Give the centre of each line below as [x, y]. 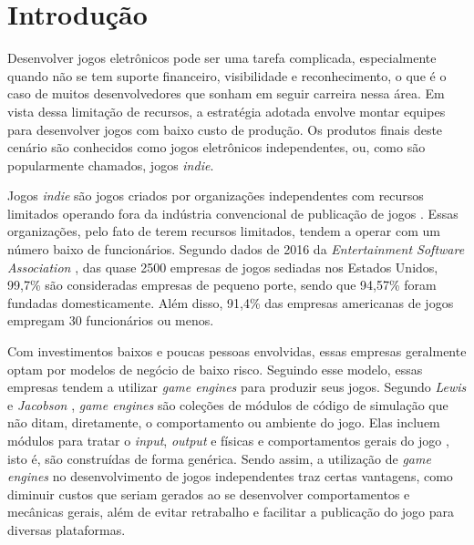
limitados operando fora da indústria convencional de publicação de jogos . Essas [233, 213]
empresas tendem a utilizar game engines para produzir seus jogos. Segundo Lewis [237, 387]
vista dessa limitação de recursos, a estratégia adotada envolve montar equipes [227, 111]
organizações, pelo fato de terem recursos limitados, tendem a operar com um [224, 231]
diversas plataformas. [67, 529]
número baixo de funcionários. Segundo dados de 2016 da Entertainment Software [236, 249]
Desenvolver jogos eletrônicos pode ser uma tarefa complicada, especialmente [222, 58]
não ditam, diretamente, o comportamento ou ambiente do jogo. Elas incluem [224, 422]
